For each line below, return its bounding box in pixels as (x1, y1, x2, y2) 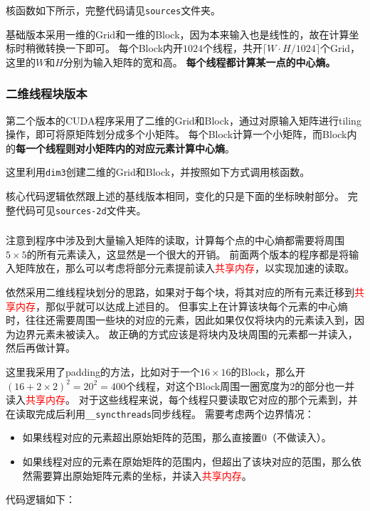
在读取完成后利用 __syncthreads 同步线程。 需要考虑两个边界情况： (6, 406, 314, 421)
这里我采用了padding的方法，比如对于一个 (6, 364, 201, 379)
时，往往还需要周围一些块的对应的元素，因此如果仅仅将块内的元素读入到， (6, 312, 354, 327)
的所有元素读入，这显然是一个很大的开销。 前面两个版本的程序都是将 (26, 246, 349, 261)
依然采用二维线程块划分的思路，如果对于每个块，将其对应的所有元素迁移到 (6, 285, 354, 300)
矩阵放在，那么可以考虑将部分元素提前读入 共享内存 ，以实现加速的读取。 (15, 260, 354, 275)
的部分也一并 (295, 378, 355, 393)
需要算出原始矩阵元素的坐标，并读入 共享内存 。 (32, 468, 252, 483)
